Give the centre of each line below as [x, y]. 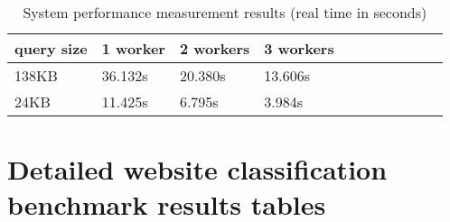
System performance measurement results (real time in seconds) [225, 12]
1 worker [133, 48]
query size [51, 48]
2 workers [215, 48]
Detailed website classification [197, 169]
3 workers [299, 48]
